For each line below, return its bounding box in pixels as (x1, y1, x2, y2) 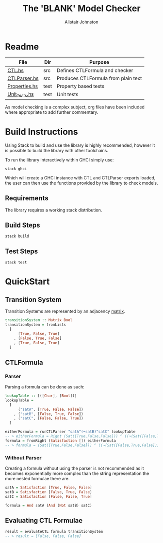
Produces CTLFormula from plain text (56, 75, 142, 82)
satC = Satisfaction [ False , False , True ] (5, 494, 92, 499)
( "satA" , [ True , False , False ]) (17, 407, 83, 412)
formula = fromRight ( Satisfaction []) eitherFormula (5, 438, 116, 443)
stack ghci (5, 166, 27, 171)
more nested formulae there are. (5, 475, 70, 481)
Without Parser (5, 454, 42, 461)
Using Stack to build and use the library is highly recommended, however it (5, 142, 155, 148)
